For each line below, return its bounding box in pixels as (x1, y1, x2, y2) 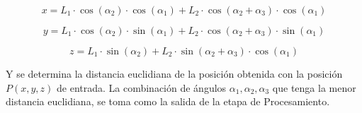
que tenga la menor (272, 80, 356, 95)
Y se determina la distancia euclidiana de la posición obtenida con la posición (6, 66, 343, 81)
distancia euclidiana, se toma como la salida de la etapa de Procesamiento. (6, 94, 330, 109)
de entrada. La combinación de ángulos (57, 80, 227, 95)
